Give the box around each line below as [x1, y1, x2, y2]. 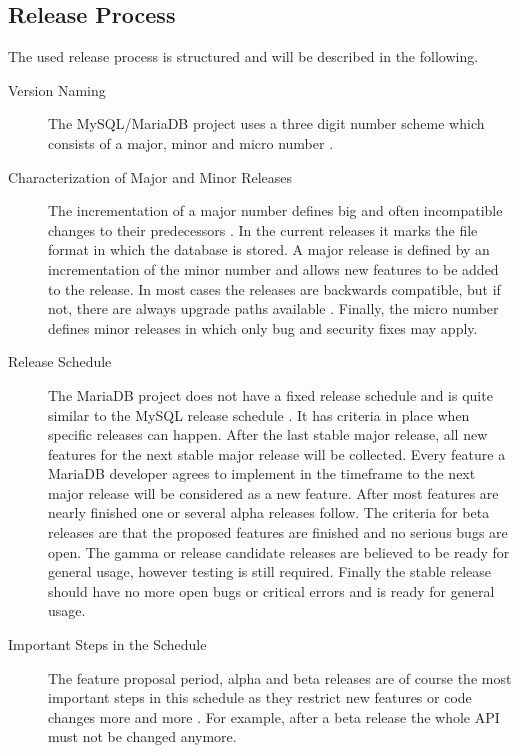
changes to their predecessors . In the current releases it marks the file [48, 219, 478, 240]
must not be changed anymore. [48, 726, 237, 747]
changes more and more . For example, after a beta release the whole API [48, 706, 500, 727]
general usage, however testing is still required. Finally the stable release [48, 561, 491, 582]
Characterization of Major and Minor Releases [8, 166, 293, 187]
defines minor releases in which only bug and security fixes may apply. [48, 317, 478, 338]
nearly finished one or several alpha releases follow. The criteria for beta [48, 502, 490, 523]
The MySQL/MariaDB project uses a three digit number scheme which [48, 113, 485, 134]
